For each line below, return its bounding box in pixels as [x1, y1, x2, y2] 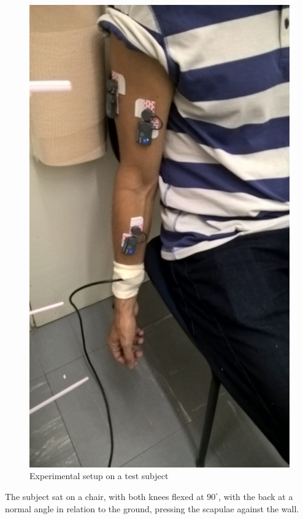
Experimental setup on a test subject [29, 469, 169, 482]
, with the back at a [218, 490, 293, 502]
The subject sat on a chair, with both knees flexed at [5, 490, 204, 502]
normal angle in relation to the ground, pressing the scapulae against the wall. [5, 502, 299, 515]
